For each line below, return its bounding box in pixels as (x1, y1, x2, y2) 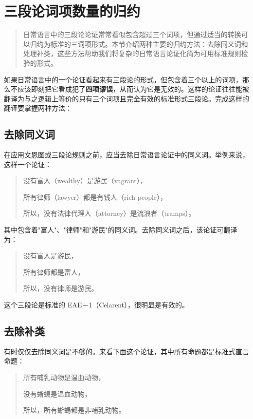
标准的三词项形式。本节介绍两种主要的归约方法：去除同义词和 (50, 38, 248, 49)
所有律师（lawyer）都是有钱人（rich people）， (23, 191, 167, 202)
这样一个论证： (4, 159, 52, 169)
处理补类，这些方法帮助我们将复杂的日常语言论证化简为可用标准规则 (23, 48, 241, 58)
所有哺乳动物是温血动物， (23, 372, 105, 382)
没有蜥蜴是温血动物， (23, 388, 91, 399)
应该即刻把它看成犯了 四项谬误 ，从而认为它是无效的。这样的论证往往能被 (17, 84, 249, 94)
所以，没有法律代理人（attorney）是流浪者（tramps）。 (23, 208, 196, 218)
